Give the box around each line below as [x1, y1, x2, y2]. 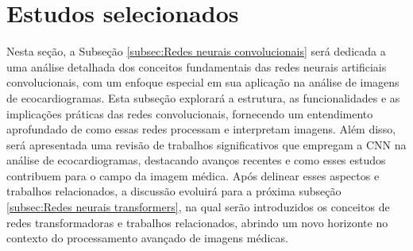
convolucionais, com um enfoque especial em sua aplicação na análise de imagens [6, 74, 399, 91]
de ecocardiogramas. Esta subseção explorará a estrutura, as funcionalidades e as [6, 89, 400, 106]
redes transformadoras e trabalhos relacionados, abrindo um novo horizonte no [6, 214, 388, 230]
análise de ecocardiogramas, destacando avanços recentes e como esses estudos [6, 152, 386, 168]
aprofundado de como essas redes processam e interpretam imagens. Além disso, [6, 121, 396, 137]
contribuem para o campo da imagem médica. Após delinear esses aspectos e [6, 167, 380, 183]
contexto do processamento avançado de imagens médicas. [6, 230, 288, 246]
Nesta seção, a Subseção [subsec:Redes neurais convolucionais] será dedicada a [6, 43, 386, 60]
